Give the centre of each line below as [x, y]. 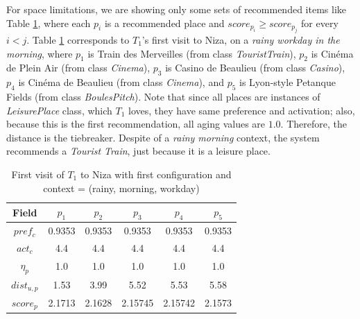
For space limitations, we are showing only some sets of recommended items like [176, 9]
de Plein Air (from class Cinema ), [78, 68]
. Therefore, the [314, 124]
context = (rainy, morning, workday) [121, 188]
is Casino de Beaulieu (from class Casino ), [255, 68]
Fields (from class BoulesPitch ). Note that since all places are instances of [163, 96]
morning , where [40, 53]
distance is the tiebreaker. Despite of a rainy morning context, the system [163, 137]
